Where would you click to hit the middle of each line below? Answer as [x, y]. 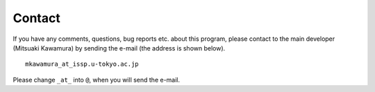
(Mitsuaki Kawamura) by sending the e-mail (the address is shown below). [119, 48]
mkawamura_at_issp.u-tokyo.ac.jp [82, 64]
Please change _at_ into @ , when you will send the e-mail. [97, 80]
